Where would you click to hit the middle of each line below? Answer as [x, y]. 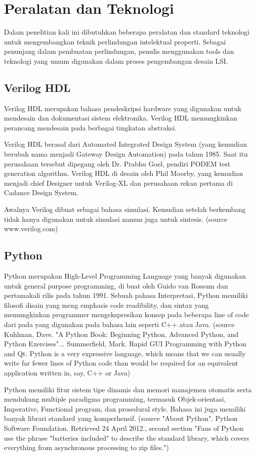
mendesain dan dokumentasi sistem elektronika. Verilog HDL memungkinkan [121, 118]
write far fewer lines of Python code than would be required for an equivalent [121, 363]
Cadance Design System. [41, 192]
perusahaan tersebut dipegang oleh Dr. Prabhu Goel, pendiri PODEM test [117, 163]
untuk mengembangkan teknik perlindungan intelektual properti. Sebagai [115, 41]
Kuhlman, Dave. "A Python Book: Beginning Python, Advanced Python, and [121, 334]
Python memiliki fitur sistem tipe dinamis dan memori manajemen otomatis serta [128, 389]
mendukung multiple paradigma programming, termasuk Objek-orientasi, [115, 399]
